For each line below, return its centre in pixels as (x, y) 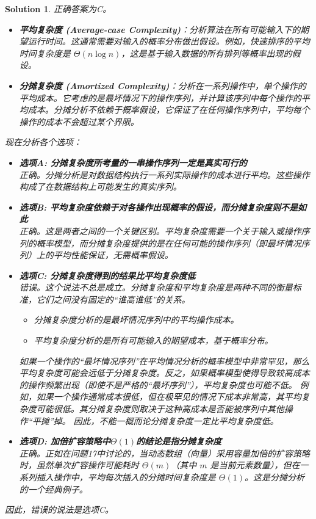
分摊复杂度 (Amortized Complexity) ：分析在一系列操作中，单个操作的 (163, 85)
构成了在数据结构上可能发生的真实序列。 (100, 187)
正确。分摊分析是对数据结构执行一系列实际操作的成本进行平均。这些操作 (164, 174)
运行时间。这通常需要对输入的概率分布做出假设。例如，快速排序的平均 (169, 41)
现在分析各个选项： (43, 142)
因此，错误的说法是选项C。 (59, 510)
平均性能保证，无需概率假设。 (113, 255)
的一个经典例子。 (53, 489)
